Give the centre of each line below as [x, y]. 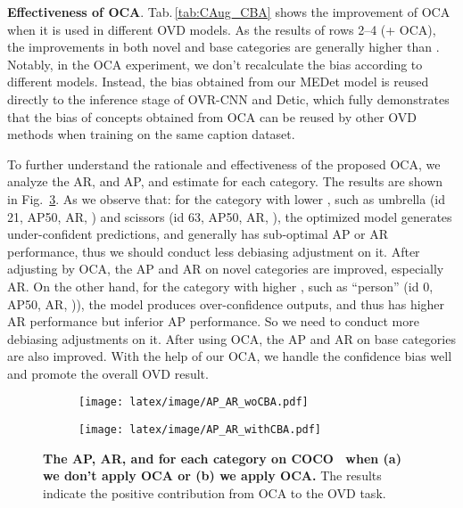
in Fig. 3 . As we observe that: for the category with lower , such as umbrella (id [227, 198]
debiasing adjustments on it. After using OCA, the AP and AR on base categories [231, 338]
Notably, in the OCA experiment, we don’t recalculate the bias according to [215, 64]
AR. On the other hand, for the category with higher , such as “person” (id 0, [220, 286]
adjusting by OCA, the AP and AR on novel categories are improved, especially [226, 269]
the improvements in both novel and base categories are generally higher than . [223, 47]
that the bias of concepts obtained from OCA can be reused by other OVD [212, 116]
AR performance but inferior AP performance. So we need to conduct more [213, 321]
